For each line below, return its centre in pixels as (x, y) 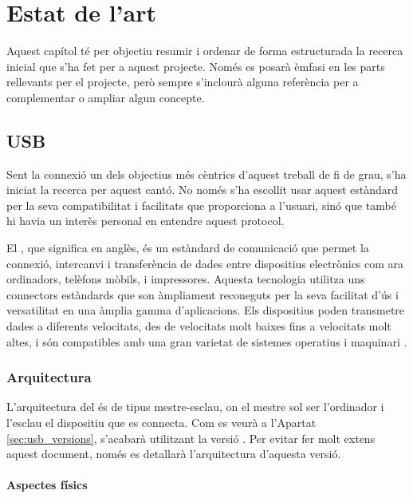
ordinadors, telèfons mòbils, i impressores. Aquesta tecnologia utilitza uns (186, 279)
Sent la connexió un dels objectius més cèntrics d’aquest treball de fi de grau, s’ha (206, 174)
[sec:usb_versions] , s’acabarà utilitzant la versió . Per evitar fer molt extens (191, 438)
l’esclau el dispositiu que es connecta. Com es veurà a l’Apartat (161, 423)
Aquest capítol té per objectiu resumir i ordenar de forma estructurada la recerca (205, 51)
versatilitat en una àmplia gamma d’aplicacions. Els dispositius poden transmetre (206, 310)
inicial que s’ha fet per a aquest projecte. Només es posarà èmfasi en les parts (196, 66)
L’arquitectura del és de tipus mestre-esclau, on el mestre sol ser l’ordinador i (195, 407)
